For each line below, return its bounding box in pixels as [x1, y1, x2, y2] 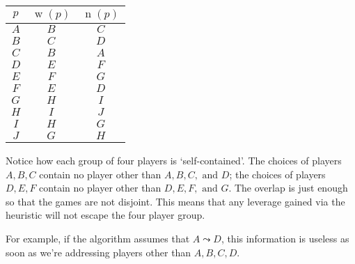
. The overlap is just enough [228, 180, 348, 195]
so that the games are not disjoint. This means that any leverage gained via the [6, 194, 345, 208]
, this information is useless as [221, 231, 349, 245]
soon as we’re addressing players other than [6, 244, 191, 259]
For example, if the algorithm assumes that [6, 231, 190, 245]
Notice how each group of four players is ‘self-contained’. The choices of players [6, 153, 342, 167]
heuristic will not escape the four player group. [6, 208, 205, 222]
